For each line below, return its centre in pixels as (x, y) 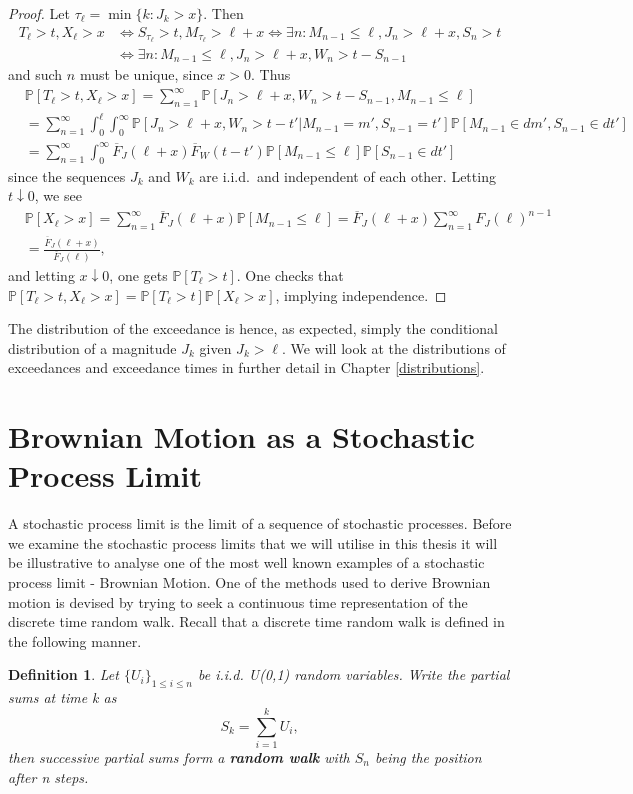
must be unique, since (146, 73)
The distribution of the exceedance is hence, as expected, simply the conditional (253, 328)
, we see (58, 195)
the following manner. (75, 640)
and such (35, 73)
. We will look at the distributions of (394, 347)
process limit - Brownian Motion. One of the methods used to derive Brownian (249, 582)
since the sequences (67, 175)
